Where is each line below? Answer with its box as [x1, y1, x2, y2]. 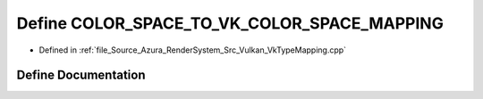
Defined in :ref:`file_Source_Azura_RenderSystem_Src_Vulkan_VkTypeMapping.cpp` [38, 45, 347, 55]
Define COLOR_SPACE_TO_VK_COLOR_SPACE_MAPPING [16, 13, 445, 33]
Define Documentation [16, 68, 146, 83]
